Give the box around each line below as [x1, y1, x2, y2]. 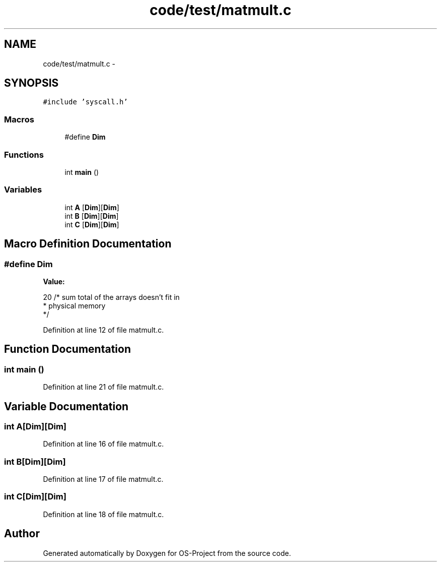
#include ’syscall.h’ [43, 98, 128, 106]
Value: [43, 277, 65, 286]
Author [4, 527, 40, 540]
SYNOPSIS [4, 77, 59, 90]
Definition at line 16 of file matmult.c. [43, 439, 164, 449]
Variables [4, 184, 42, 195]
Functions [4, 149, 44, 160]
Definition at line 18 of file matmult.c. [43, 510, 164, 519]
